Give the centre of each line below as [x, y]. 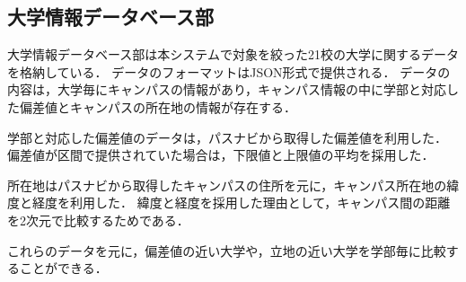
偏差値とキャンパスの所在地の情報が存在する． [158, 106]
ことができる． [63, 268]
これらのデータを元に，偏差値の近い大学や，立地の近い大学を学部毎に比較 [227, 250]
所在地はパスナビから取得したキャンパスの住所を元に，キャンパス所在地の [227, 185]
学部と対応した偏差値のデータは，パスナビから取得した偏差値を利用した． [227, 137]
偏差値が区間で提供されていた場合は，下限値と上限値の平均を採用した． [221, 155]
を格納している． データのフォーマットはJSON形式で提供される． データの [229, 71]
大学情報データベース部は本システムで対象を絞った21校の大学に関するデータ [233, 54]
